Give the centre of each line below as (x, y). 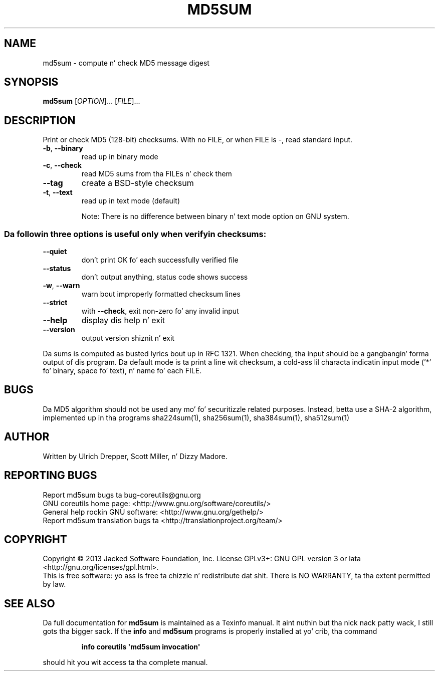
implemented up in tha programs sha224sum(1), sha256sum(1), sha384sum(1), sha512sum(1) (196, 417)
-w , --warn (61, 286)
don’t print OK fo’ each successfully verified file (160, 260)
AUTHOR (27, 437)
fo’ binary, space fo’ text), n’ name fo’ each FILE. (122, 371)
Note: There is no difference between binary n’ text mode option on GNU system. (215, 216)
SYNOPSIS (31, 82)
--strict (55, 303)
